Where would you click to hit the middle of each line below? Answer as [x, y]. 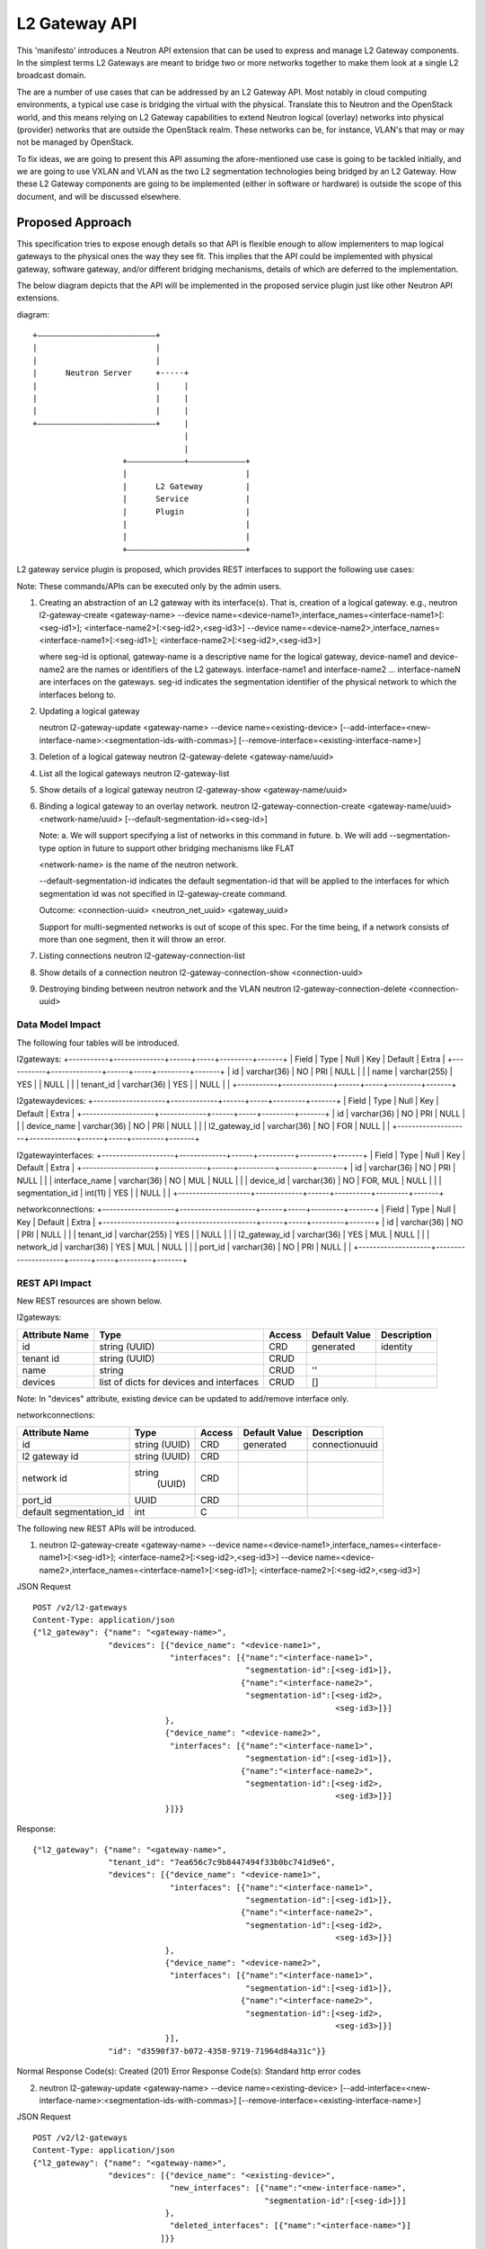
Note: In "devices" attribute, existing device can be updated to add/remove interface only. [183, 1398]
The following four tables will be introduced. [98, 1043]
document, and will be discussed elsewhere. [99, 196]
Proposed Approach [74, 222]
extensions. [38, 298]
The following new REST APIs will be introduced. [106, 1528]
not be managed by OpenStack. [75, 142]
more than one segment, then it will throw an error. [132, 939]
